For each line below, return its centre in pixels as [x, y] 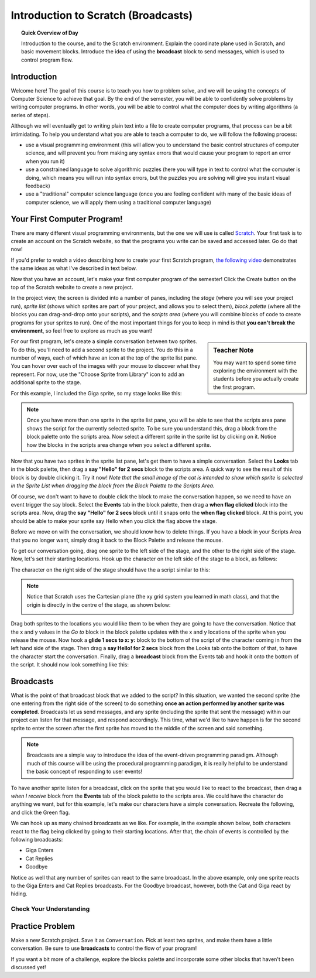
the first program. [234, 387]
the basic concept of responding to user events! [85, 772]
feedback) [38, 186]
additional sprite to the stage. [46, 382]
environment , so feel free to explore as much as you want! [82, 330]
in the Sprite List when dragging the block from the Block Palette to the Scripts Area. [113, 485]
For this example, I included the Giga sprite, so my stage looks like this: [96, 393]
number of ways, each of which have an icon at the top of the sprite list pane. [104, 358]
